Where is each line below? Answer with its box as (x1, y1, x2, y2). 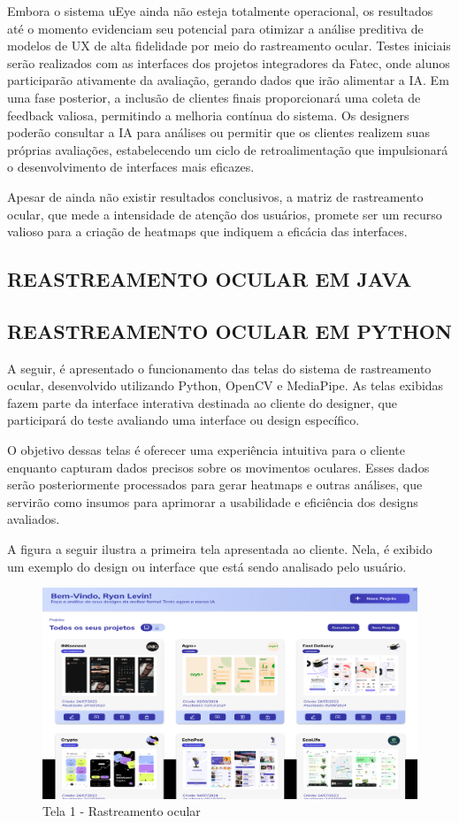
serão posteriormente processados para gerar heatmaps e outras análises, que (7, 475, 423, 494)
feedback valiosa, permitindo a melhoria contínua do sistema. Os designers (7, 105, 409, 124)
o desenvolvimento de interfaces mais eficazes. (7, 158, 255, 176)
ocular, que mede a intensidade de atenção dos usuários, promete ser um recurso (7, 204, 442, 223)
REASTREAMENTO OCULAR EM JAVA (7, 265, 412, 293)
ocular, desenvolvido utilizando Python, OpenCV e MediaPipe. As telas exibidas (7, 376, 444, 395)
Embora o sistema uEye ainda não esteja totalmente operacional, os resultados (7, 2, 433, 19)
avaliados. (7, 510, 60, 528)
